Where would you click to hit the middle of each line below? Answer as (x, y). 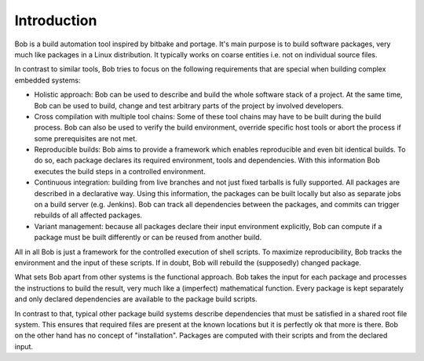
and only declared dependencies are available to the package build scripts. (136, 299)
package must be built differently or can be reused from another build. (148, 237)
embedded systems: (48, 80)
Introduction (56, 20)
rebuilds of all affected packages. (88, 215)
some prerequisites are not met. (86, 138)
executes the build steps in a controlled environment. (120, 171)
